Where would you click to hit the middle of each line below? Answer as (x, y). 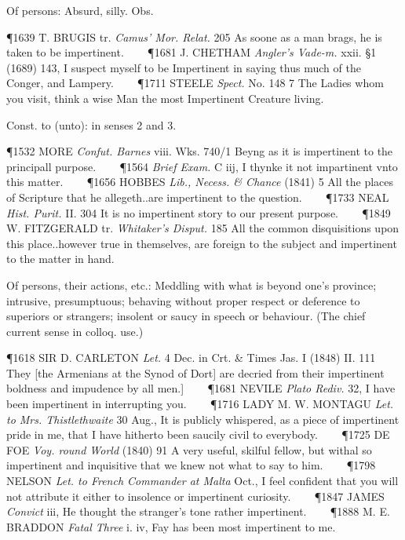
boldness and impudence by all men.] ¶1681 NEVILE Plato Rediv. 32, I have (201, 388)
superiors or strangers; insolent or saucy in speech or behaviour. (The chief (186, 316)
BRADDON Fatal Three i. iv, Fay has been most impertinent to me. (171, 526)
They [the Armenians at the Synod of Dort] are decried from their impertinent (195, 372)
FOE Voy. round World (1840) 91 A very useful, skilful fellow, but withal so (189, 449)
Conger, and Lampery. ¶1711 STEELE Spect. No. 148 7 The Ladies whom (195, 83)
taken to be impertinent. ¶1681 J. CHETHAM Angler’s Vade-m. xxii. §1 (192, 52)
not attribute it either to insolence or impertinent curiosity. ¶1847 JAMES (195, 496)
